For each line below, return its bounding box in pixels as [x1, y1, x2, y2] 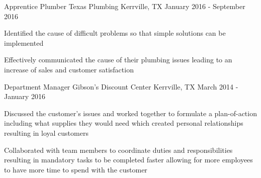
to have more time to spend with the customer [4, 164, 147, 174]
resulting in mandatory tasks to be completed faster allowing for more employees [4, 154, 253, 165]
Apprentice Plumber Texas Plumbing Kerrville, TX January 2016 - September [4, 1, 245, 11]
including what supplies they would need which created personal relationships [4, 118, 243, 128]
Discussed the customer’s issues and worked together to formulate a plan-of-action [4, 108, 257, 118]
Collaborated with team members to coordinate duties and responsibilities [4, 144, 233, 155]
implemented [4, 37, 44, 48]
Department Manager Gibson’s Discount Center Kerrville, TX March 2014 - [4, 81, 238, 92]
